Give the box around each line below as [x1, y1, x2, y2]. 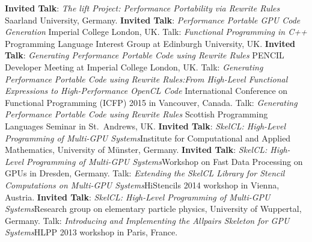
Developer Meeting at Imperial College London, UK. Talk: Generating [5, 60, 263, 73]
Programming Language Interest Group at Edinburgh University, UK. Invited [5, 37, 295, 49]
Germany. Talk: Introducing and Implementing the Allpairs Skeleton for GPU [5, 214, 290, 226]
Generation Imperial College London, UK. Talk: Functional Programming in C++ [5, 25, 307, 38]
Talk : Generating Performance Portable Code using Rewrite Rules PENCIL [5, 49, 284, 61]
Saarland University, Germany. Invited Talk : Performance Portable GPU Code [5, 13, 301, 26]
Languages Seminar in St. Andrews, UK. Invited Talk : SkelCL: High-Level [5, 119, 286, 132]
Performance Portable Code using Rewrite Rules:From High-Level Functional [5, 72, 288, 85]
